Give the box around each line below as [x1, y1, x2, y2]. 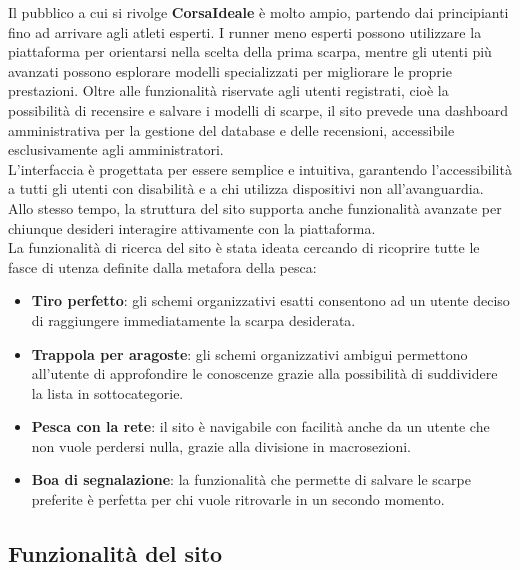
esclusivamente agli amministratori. [8, 139, 224, 160]
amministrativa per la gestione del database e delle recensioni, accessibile [8, 119, 455, 140]
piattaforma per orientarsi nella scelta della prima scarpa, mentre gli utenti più [8, 41, 492, 62]
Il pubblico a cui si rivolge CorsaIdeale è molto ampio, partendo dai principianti [8, 2, 509, 22]
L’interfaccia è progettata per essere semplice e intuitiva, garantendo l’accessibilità [8, 158, 512, 179]
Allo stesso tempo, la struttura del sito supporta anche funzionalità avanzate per [8, 197, 502, 218]
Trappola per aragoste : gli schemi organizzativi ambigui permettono [31, 343, 468, 364]
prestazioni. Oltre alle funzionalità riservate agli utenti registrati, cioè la [8, 80, 449, 101]
